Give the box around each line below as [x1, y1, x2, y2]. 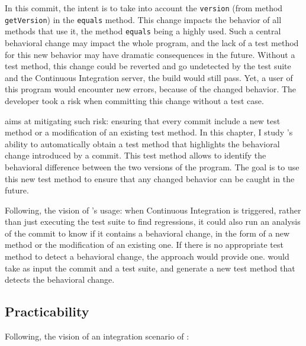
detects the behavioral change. [5, 273, 115, 286]
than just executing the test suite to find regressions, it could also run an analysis [5, 215, 301, 228]
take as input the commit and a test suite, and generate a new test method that [5, 261, 295, 274]
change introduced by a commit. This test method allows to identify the [5, 149, 266, 161]
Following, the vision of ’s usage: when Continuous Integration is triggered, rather [5, 203, 301, 216]
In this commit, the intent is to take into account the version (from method [5, 2, 283, 14]
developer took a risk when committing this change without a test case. [5, 94, 264, 106]
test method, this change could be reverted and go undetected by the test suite [5, 60, 291, 72]
